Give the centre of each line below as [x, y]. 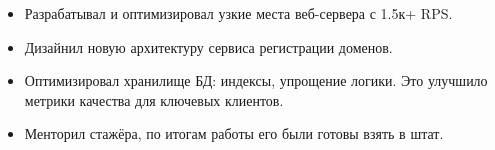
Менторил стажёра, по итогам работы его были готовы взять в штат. [234, 133]
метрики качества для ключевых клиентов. [154, 99]
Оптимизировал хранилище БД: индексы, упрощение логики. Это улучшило [256, 80]
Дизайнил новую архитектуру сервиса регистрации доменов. [208, 46]
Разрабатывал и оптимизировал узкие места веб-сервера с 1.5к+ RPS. [238, 13]
